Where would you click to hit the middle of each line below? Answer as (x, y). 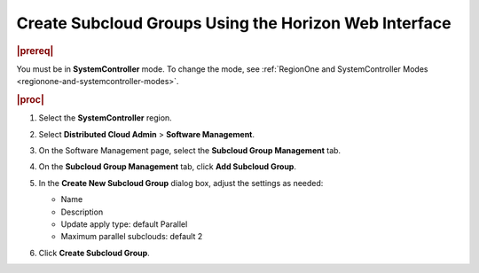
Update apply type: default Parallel (124, 224)
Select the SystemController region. (105, 118)
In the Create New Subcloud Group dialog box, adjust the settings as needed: (181, 183)
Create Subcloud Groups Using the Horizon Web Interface (234, 23)
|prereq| (35, 51)
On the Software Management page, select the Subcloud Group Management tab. (190, 151)
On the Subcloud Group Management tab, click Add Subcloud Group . (168, 167)
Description (82, 212)
